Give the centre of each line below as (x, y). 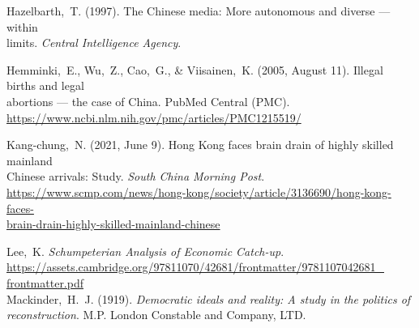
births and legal (45, 85)
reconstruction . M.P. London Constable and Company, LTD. (156, 315)
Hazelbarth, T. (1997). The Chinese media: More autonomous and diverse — (199, 11)
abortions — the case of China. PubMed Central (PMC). (148, 101)
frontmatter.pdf (45, 282)
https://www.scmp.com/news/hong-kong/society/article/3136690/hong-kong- (199, 192)
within (22, 26)
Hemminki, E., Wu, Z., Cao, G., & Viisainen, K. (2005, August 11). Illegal (195, 69)
